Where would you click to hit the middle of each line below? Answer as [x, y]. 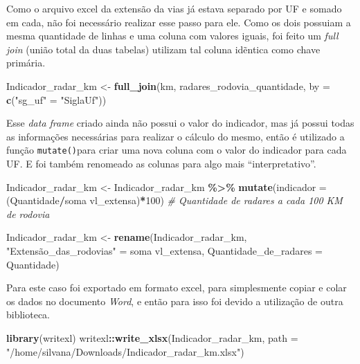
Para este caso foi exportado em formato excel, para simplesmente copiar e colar [177, 288]
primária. [26, 63]
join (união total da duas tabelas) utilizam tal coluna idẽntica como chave [163, 49]
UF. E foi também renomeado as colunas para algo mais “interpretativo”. [161, 163]
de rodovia [28, 213]
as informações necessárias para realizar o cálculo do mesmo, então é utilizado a [175, 136]
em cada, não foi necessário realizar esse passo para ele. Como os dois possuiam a [179, 22]
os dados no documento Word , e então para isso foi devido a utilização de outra [175, 301]
